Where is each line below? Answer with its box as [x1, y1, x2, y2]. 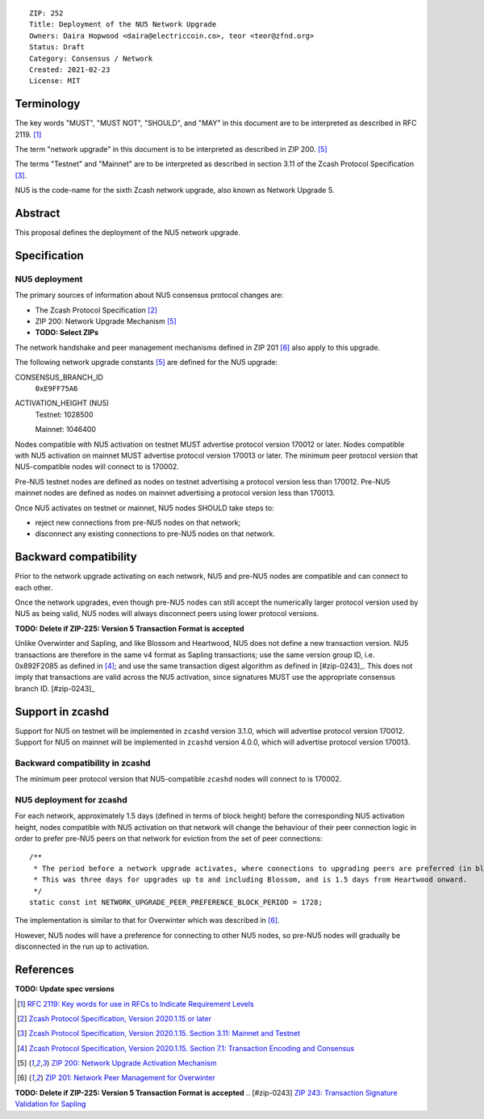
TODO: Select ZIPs [35, 328, 99, 337]
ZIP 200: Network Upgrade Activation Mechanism [51, 1058, 217, 1068]
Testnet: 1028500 [35, 409, 94, 419]
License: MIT [29, 77, 81, 86]
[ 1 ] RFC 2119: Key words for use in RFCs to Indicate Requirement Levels [17, 999, 254, 1008]
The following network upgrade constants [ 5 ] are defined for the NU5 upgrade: [15, 358, 278, 367]
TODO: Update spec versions [15, 984, 115, 994]
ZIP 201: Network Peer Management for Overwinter [44, 1073, 215, 1083]
